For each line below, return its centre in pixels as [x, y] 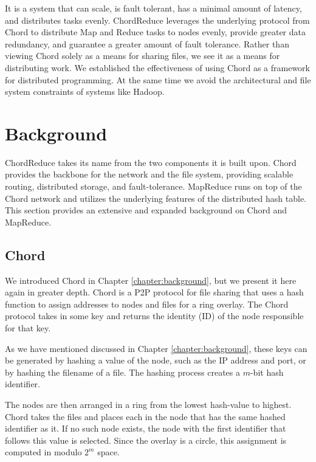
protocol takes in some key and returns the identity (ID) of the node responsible [154, 316]
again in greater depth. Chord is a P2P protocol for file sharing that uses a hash [154, 292]
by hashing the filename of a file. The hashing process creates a [122, 372]
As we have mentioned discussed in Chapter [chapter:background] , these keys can [156, 348]
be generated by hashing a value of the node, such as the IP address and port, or [156, 360]
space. [108, 452]
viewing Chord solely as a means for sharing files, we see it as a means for [143, 56]
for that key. [28, 328]
